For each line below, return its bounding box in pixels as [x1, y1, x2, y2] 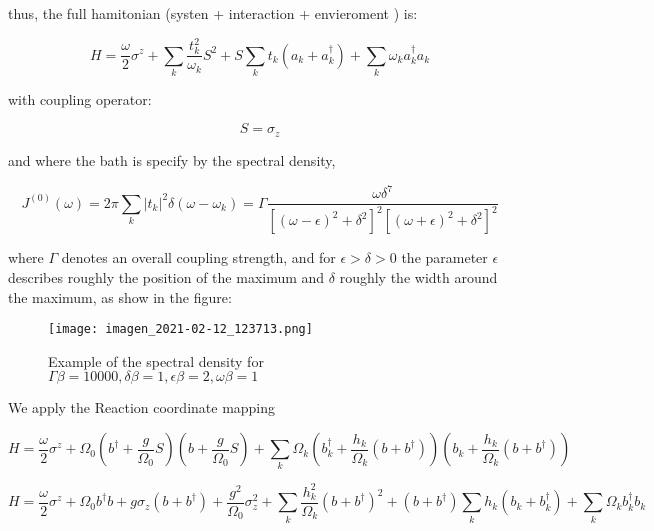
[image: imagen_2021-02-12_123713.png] [48, 322, 313, 337]
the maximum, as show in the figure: [8, 286, 232, 307]
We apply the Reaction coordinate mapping [8, 397, 276, 418]
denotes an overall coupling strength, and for [61, 247, 336, 268]
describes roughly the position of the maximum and [8, 267, 325, 288]
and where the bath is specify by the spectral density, [8, 149, 336, 170]
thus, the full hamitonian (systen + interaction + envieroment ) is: [8, 3, 418, 23]
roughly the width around [339, 267, 498, 288]
